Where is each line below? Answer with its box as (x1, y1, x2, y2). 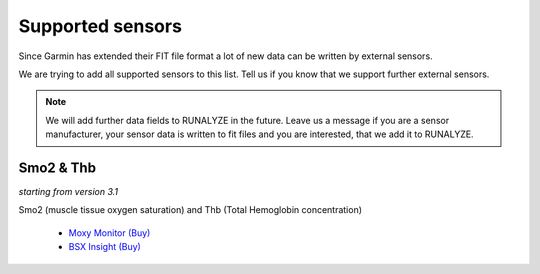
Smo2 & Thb (18, 159, 97, 176)
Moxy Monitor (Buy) (68, 226, 151, 239)
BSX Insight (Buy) (68, 241, 142, 253)
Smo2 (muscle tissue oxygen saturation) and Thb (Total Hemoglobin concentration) (18, 204, 363, 216)
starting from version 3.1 (18, 186, 119, 198)
